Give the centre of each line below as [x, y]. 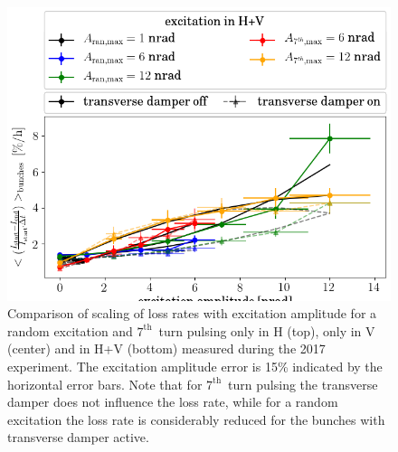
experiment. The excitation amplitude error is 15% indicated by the [195, 367]
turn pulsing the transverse [303, 384]
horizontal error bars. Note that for [105, 384]
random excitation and [70, 330]
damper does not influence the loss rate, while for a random [173, 402]
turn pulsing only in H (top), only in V [267, 330]
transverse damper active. [78, 437]
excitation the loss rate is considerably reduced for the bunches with [196, 419]
